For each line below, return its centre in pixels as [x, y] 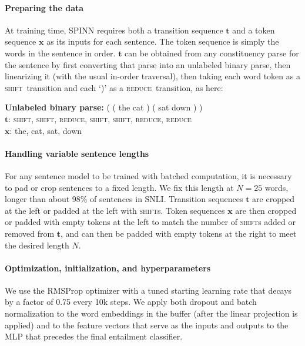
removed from [30, 233]
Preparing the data [44, 7]
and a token [254, 30]
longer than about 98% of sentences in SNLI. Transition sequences [124, 199]
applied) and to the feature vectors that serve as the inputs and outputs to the [147, 325]
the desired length [37, 245]
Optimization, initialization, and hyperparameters [108, 268]
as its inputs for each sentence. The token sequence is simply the [163, 41]
